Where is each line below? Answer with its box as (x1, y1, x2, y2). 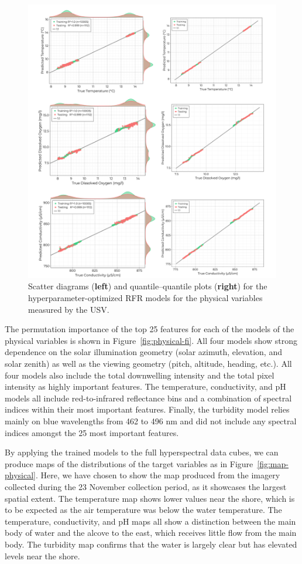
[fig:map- (257, 457, 289, 470)
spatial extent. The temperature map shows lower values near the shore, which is (5, 492, 295, 504)
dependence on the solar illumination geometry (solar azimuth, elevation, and (5, 346, 282, 358)
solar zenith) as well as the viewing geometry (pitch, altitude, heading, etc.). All (5, 357, 292, 369)
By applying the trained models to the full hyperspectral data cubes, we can (5, 446, 279, 458)
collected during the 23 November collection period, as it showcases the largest (5, 480, 287, 492)
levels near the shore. (5, 549, 80, 562)
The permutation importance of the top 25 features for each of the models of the (5, 323, 294, 335)
